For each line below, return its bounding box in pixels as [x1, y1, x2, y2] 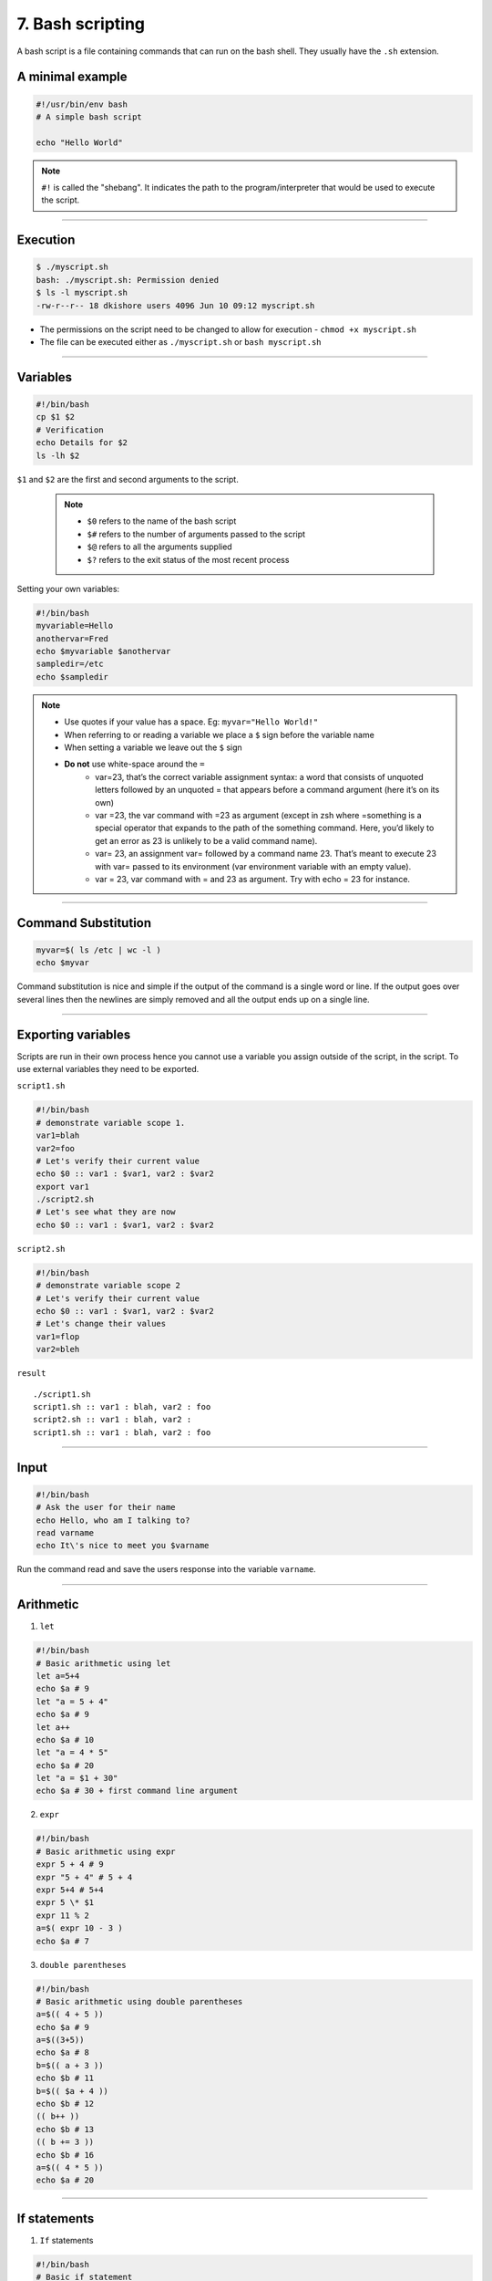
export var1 [36, 1182, 90, 1192]
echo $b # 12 [36, 2099, 95, 2109]
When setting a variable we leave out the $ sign [64, 742, 243, 753]
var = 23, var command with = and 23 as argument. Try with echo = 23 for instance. [95, 873, 410, 884]
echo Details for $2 [36, 438, 128, 448]
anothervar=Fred [36, 633, 109, 643]
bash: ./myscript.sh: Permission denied [36, 275, 219, 285]
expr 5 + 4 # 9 [36, 1859, 104, 1870]
